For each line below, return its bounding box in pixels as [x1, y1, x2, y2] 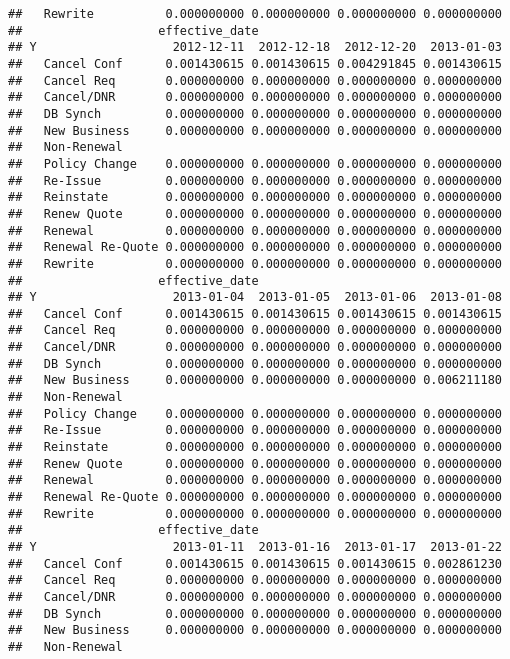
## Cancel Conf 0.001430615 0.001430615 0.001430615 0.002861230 [8, 556, 502, 571]
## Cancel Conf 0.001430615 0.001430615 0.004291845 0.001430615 [8, 56, 502, 71]
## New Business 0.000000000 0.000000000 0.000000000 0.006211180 [8, 373, 502, 388]
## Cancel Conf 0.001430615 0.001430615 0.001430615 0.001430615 [8, 306, 502, 321]
